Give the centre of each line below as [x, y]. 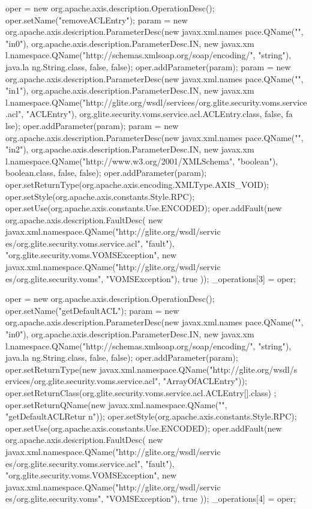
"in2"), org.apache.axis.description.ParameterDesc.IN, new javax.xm [130, 149]
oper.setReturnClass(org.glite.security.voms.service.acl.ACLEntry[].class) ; [141, 393]
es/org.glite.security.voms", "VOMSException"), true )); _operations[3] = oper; [151, 278]
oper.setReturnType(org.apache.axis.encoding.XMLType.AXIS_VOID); [137, 184]
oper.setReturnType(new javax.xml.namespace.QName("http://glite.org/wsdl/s [151, 369]
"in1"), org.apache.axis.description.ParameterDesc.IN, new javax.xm [130, 90]
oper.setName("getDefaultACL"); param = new [92, 310]
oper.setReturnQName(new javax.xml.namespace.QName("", [116, 404]
